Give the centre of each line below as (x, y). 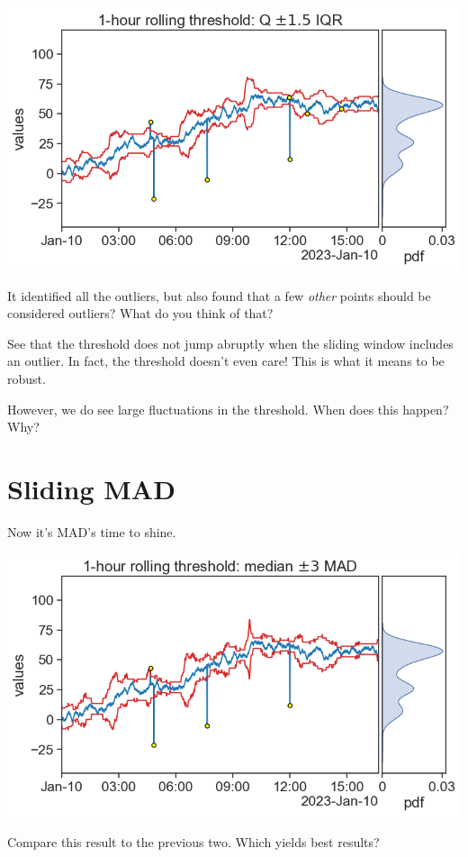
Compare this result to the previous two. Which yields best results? (193, 842)
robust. (27, 378)
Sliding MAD (91, 488)
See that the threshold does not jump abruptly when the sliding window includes (230, 343)
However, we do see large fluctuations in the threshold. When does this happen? (228, 409)
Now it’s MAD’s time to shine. (92, 531)
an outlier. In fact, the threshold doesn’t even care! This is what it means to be (226, 361)
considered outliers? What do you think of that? (140, 313)
